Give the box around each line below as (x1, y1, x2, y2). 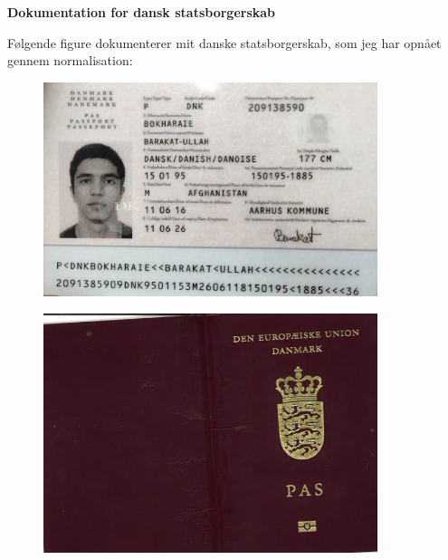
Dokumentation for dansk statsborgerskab (7, 3, 276, 21)
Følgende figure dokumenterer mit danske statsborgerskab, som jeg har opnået (7, 33, 442, 52)
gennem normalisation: (7, 51, 133, 70)
